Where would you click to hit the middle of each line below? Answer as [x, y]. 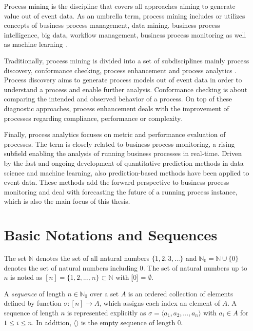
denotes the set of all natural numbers [93, 258]
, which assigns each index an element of [160, 303]
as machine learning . [36, 44]
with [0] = [131, 277]
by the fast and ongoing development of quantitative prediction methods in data [124, 163]
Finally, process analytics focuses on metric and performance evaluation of [115, 134]
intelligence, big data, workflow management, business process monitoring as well [125, 34]
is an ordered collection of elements [181, 293]
